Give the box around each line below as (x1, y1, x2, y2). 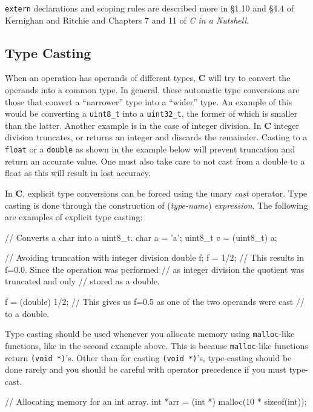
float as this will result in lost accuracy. (5, 166, 151, 179)
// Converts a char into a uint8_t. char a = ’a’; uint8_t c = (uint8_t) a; (5, 231, 277, 243)
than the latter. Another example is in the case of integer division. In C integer (5, 119, 300, 131)
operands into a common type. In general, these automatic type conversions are (5, 83, 300, 96)
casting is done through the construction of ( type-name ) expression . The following (5, 198, 308, 211)
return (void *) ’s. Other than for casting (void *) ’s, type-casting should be (5, 351, 292, 364)
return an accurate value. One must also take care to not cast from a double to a (5, 154, 305, 167)
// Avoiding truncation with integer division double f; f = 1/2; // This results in (5, 251, 304, 264)
